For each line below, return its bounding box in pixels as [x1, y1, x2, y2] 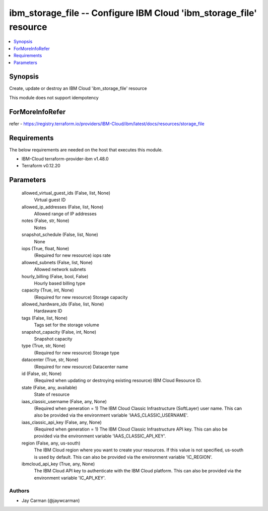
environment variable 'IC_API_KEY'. [34, 475, 106, 481]
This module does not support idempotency [9, 94, 99, 100]
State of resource [34, 391, 70, 397]
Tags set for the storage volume [34, 322, 99, 328]
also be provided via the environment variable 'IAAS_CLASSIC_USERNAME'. [34, 412, 189, 418]
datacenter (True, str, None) [21, 357, 79, 363]
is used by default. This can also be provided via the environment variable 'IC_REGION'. [34, 454, 213, 460]
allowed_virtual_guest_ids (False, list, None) [21, 190, 111, 196]
